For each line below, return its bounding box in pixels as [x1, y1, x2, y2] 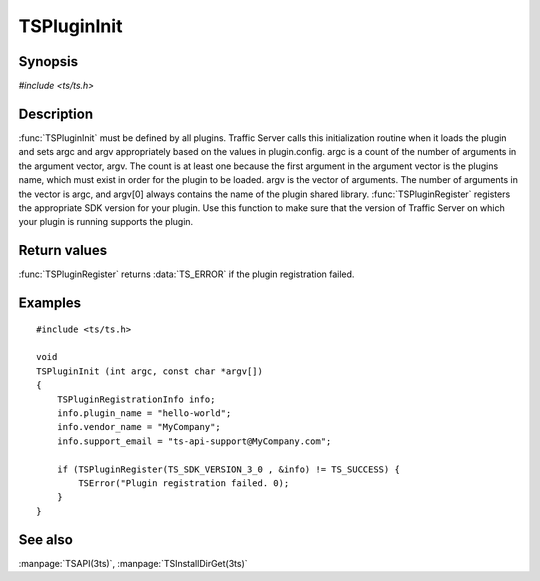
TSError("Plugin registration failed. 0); [78, 477, 290, 489]
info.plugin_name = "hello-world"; [56, 407, 232, 419]
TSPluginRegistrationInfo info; [56, 393, 216, 405]
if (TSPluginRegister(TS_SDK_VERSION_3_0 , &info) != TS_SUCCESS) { [56, 463, 400, 475]
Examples [18, 295, 82, 312]
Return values [18, 242, 108, 259]
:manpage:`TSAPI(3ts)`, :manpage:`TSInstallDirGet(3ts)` [18, 557, 249, 569]
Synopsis [18, 53, 79, 70]
